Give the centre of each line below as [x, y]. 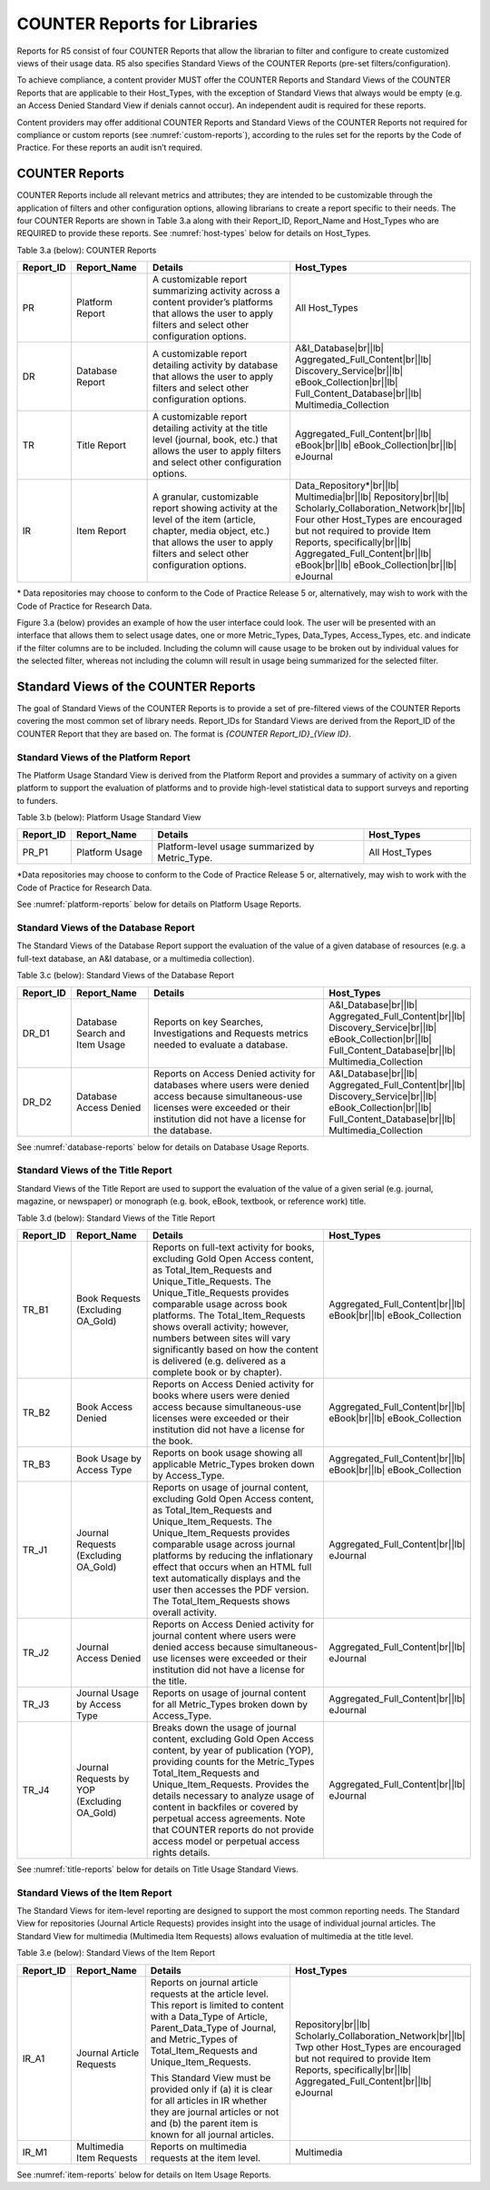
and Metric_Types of [194, 2039]
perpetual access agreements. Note [229, 1818]
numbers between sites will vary [221, 1338]
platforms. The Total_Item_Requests [229, 1315]
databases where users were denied [231, 1085]
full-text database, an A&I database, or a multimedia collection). [136, 958]
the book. [172, 1441]
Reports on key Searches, [208, 1022]
